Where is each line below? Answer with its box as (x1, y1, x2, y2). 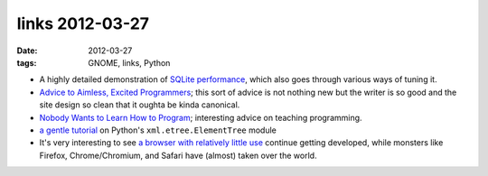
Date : (16, 45, 38, 56)
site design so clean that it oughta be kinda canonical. (39, 99, 240, 110)
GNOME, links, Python (88, 57, 171, 68)
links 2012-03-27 (16, 14, 149, 33)
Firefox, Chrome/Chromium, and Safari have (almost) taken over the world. (39, 150, 317, 161)
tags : (16, 57, 37, 68)
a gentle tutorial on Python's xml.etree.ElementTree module (39, 125, 277, 135)
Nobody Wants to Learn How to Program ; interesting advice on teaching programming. (39, 112, 362, 123)
